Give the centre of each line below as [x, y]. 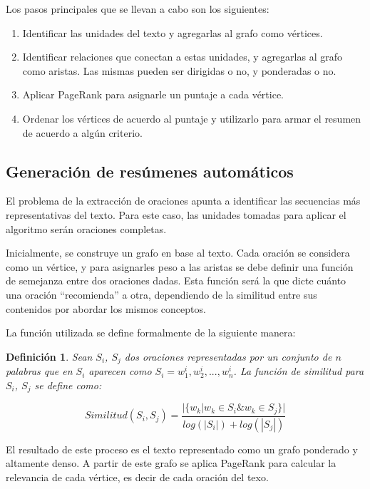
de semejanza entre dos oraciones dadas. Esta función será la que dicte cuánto [176, 280]
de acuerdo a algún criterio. [82, 132]
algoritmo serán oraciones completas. [86, 228]
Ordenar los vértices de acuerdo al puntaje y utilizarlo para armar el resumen [192, 118]
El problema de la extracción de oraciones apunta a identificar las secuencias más [183, 201]
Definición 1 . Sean [49, 356]
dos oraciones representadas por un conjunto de [228, 356]
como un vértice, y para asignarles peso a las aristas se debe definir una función [180, 266]
